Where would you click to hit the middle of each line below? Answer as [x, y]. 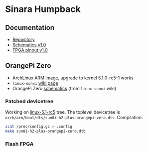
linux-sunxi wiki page [35, 83]
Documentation [30, 28]
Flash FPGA [19, 144]
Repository [23, 39]
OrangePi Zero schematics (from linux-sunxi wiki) [64, 88]
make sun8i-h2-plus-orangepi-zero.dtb [45, 131]
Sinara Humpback [43, 9]
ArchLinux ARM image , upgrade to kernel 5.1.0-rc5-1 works [73, 78]
